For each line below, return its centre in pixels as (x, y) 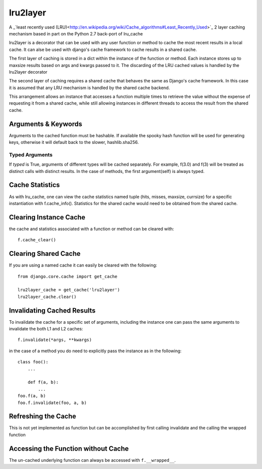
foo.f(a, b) (32, 396)
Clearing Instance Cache (47, 217)
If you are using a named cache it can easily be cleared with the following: (83, 265)
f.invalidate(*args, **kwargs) (55, 340)
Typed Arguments (31, 155)
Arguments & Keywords (46, 124)
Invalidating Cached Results (52, 310)
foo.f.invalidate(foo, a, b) (52, 403)
